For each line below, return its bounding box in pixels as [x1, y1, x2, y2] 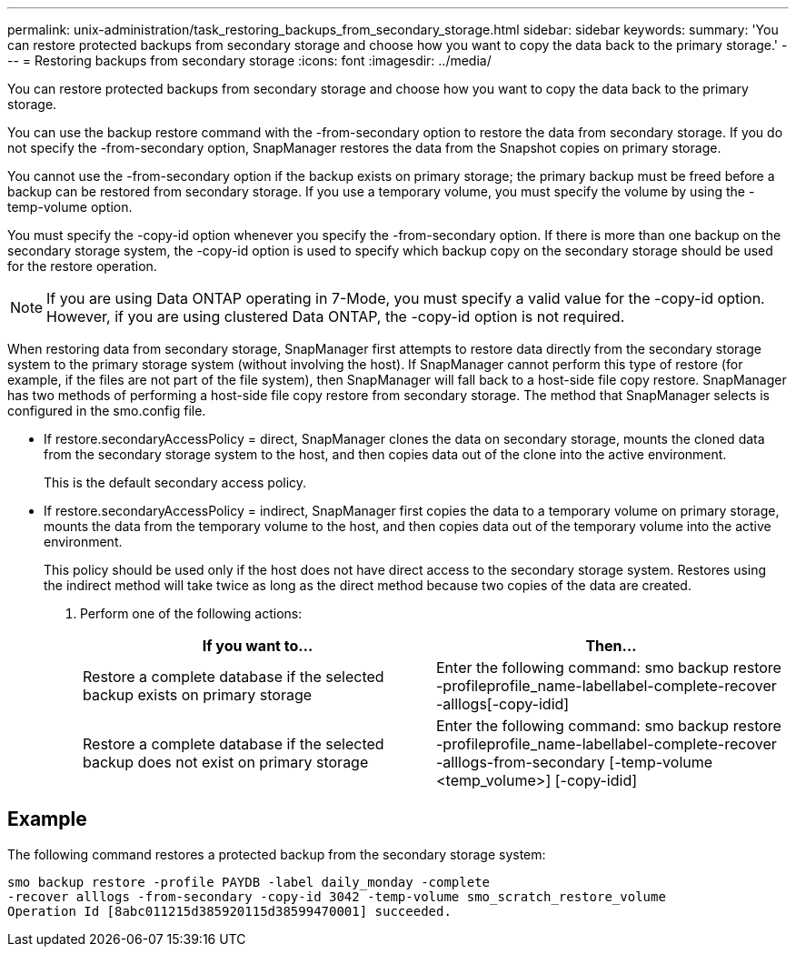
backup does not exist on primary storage [83, 753, 369, 771]
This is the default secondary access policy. [44, 475, 307, 490]
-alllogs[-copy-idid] [436, 695, 570, 713]
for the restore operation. [7, 258, 157, 274]
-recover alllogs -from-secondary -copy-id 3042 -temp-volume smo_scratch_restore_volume [7, 889, 666, 904]
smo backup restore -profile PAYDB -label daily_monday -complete [7, 874, 491, 889]
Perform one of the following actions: [80, 606, 303, 621]
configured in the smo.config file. [7, 403, 206, 418]
